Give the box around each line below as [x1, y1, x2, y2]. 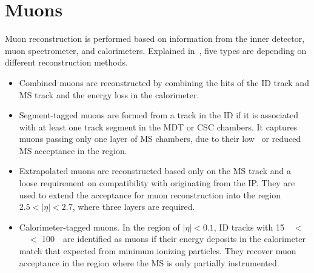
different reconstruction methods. [5, 56, 128, 69]
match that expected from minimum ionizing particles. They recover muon [19, 244, 296, 257]
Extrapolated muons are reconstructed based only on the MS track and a [19, 164, 292, 177]
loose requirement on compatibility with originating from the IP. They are [19, 177, 295, 189]
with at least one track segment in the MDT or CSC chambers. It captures [19, 120, 298, 133]
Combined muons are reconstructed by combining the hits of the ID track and [19, 76, 309, 89]
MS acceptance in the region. [19, 144, 127, 157]
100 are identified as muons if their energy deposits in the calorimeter [42, 232, 306, 245]
